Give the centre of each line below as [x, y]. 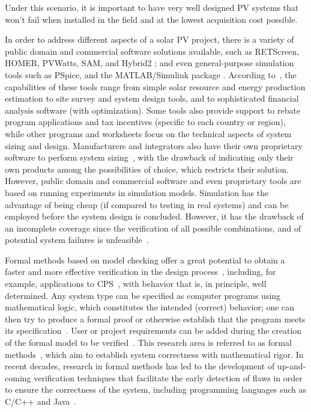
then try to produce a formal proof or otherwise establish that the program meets [155, 318]
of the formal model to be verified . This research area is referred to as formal [148, 343]
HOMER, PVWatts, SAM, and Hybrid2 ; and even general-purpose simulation [149, 63]
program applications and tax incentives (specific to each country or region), [145, 122]
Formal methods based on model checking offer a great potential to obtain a [145, 260]
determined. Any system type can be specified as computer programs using [143, 295]
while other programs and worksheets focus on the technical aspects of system [148, 133]
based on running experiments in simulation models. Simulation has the [137, 192]
